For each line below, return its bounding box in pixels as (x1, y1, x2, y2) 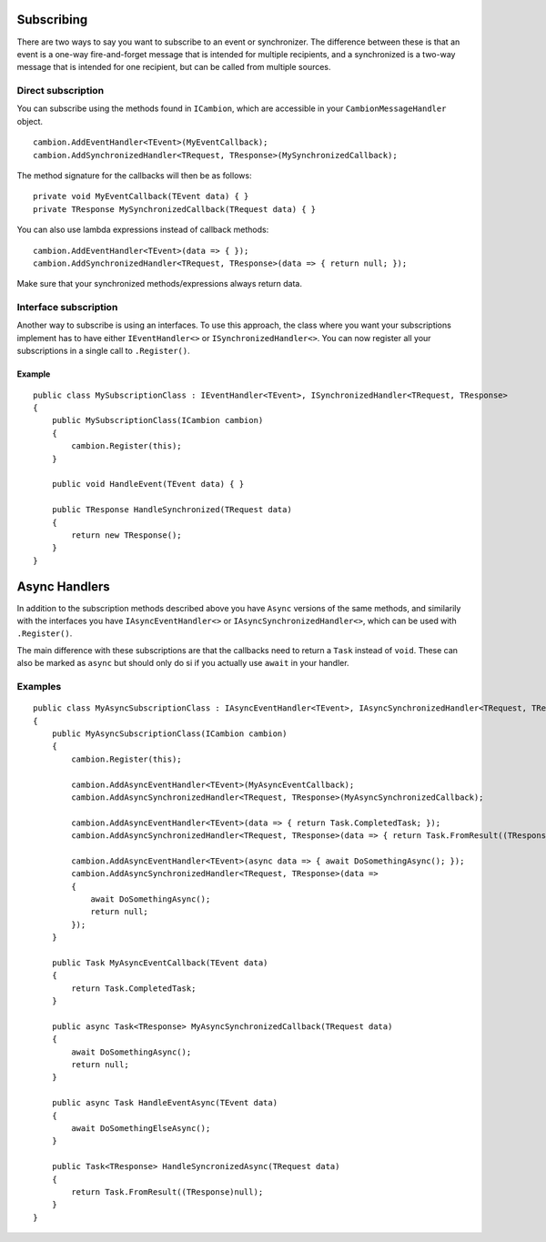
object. (16, 116, 44, 126)
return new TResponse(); (71, 530, 182, 540)
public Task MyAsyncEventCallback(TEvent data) (51, 957, 268, 968)
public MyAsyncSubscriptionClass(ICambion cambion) (51, 728, 288, 739)
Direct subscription (16, 85, 105, 97)
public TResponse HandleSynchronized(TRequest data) (51, 505, 293, 515)
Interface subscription (16, 301, 118, 314)
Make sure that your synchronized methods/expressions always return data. (16, 278, 302, 289)
